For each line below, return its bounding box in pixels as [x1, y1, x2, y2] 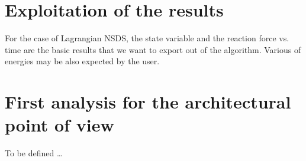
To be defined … [5, 147, 63, 159]
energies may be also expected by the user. [5, 55, 160, 67]
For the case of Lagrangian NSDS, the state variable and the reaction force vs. [5, 32, 289, 44]
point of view [5, 113, 114, 137]
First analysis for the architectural [5, 90, 291, 114]
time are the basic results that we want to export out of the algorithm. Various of [5, 43, 301, 55]
